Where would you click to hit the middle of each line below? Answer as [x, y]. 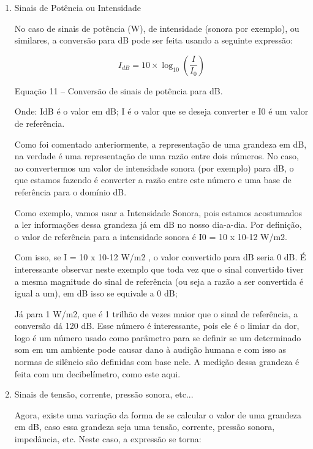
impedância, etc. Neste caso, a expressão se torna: [108, 439]
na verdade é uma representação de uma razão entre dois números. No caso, [156, 156]
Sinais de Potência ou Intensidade [77, 7]
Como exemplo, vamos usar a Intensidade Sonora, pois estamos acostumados [158, 212]
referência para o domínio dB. [70, 191]
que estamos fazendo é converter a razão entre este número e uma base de [153, 180]
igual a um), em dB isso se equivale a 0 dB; [96, 293]
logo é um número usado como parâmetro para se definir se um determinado [158, 337]
